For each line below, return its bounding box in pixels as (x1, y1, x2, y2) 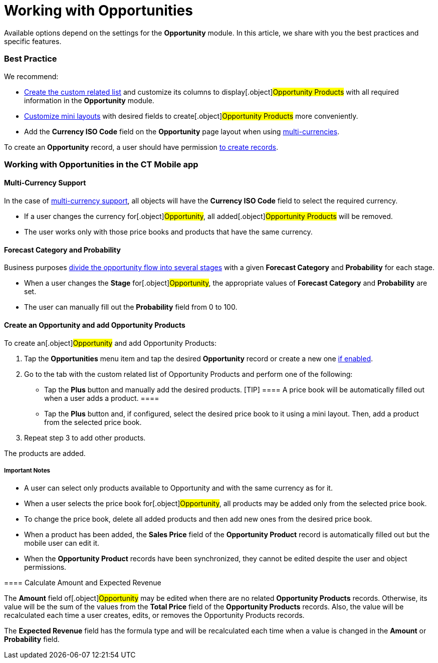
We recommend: (4, 72, 59, 81)
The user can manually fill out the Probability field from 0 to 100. (24, 303, 238, 312)
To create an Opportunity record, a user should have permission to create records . (4, 142, 278, 151)
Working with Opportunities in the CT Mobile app (4, 159, 198, 169)
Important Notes (4, 467, 51, 474)
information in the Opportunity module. (24, 96, 154, 105)
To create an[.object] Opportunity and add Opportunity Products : (4, 338, 217, 347)
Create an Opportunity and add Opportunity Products (4, 320, 185, 329)
